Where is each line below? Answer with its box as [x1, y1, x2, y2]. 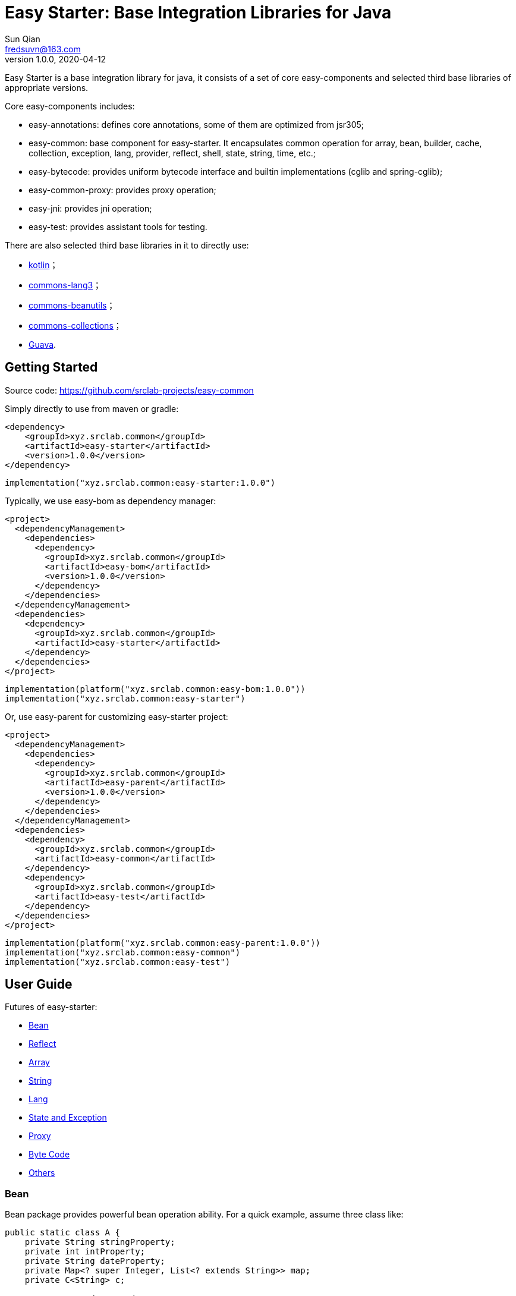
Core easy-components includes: [5, 100, 135, 111]
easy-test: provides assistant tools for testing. [29, 221, 207, 232]
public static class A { [5, 1228, 120, 1238]
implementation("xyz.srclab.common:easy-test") [5, 957, 231, 967]
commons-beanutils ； [29, 300, 115, 310]
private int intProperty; [24, 1247, 146, 1257]
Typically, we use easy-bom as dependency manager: [5, 495, 216, 506]
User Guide [5, 977, 73, 992]
